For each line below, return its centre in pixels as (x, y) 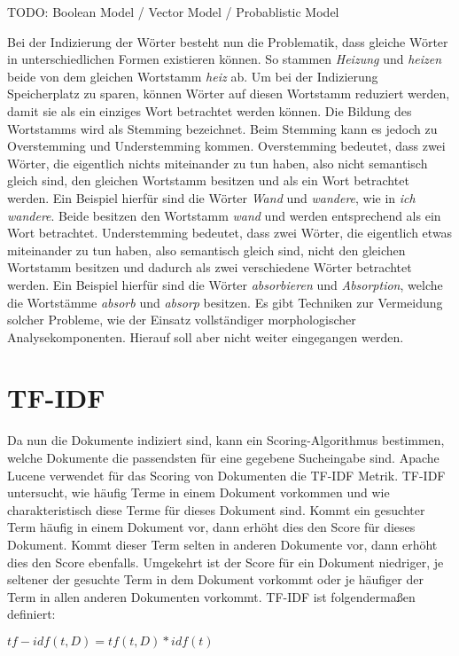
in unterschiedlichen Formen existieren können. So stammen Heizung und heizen (225, 59)
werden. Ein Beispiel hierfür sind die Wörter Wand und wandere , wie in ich (211, 197)
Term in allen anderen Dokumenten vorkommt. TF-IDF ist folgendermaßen (211, 596)
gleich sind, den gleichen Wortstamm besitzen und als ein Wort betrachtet (208, 180)
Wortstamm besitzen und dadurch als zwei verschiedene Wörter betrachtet (210, 267)
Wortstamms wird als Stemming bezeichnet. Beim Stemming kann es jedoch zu (222, 128)
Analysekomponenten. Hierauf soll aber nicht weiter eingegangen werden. (206, 336)
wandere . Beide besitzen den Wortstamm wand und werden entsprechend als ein (224, 215)
